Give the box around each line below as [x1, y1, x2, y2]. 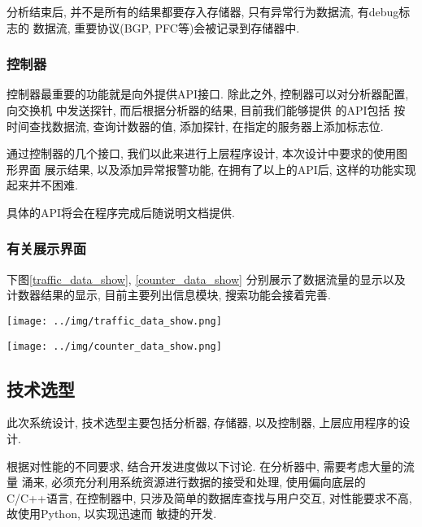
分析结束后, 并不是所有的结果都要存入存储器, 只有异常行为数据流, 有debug [7, 3, 399, 20]
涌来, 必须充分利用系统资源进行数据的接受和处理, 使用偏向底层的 [21, 473, 366, 490]
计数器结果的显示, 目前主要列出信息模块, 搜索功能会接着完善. [7, 286, 331, 303]
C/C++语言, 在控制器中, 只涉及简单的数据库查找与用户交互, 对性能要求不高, [7, 489, 412, 506]
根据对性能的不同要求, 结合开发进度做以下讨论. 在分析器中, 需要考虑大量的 [7, 457, 403, 474]
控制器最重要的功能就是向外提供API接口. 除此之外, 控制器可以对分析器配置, [7, 85, 409, 102]
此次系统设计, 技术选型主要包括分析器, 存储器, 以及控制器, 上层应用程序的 [7, 414, 399, 431]
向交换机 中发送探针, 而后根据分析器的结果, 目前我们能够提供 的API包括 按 [7, 102, 406, 118]
